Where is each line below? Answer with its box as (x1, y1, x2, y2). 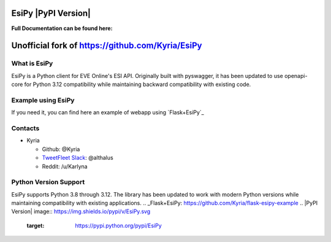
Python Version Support (11, 178, 85, 187)
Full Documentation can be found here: (11, 25, 113, 32)
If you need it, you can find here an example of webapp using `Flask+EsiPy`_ (11, 109, 205, 116)
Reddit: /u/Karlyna (42, 163, 88, 170)
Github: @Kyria (42, 145, 80, 153)
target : (26, 222, 45, 229)
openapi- (284, 72, 308, 79)
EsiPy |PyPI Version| (11, 8, 91, 18)
